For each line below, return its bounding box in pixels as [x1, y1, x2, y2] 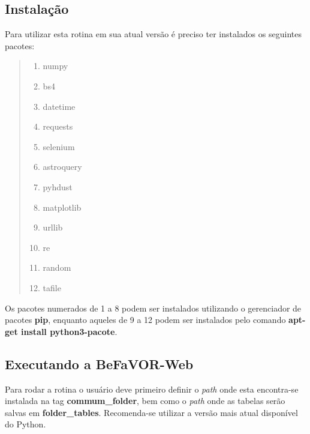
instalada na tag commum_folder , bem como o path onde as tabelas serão [5, 394, 285, 407]
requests [43, 120, 73, 133]
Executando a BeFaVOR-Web [5, 354, 194, 373]
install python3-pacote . [21, 325, 118, 337]
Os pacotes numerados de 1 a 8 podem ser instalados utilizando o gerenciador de [5, 301, 302, 314]
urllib [43, 221, 63, 234]
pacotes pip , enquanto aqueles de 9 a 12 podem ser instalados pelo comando [5, 313, 286, 326]
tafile [43, 281, 61, 294]
